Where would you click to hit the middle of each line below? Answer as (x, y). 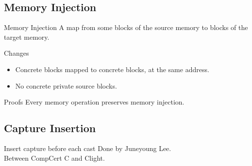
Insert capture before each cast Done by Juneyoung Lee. (88, 148)
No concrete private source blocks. (66, 85)
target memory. (27, 37)
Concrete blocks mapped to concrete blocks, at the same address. (112, 69)
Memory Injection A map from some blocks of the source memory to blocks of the (126, 27)
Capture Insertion (50, 128)
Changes (17, 53)
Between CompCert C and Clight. (54, 158)
